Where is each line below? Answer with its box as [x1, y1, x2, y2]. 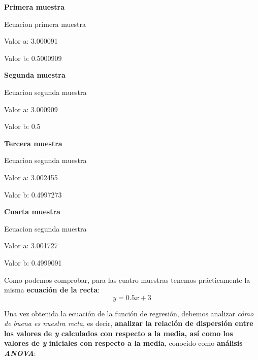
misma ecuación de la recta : [4, 284, 100, 295]
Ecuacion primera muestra [4, 18, 86, 29]
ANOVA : [4, 348, 36, 358]
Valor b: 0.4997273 [4, 189, 62, 200]
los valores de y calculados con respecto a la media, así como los [4, 328, 233, 338]
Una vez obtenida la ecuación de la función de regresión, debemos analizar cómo [4, 308, 254, 318]
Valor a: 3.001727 [4, 240, 58, 251]
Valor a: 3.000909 [4, 104, 58, 114]
